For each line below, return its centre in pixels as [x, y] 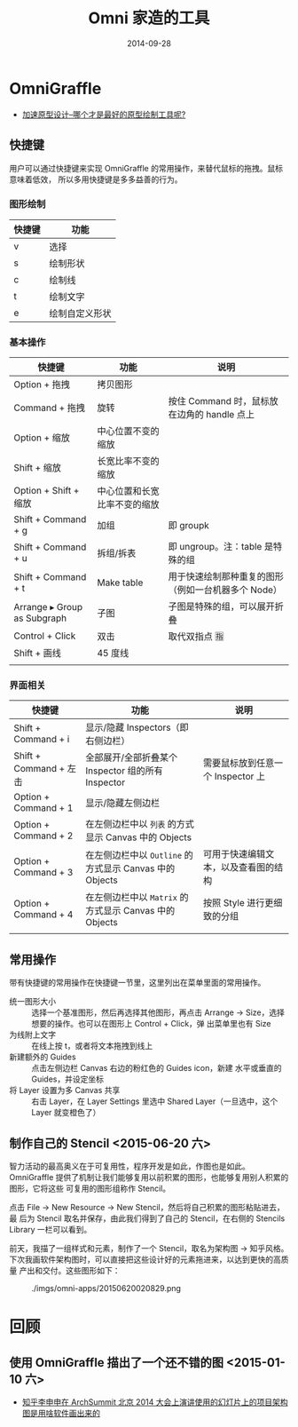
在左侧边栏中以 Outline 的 [139, 855]
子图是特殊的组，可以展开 [221, 606]
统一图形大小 [32, 1002]
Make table [120, 583]
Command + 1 [43, 808]
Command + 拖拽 [50, 408]
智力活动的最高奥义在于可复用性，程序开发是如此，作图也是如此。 [129, 1166]
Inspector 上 [240, 776]
